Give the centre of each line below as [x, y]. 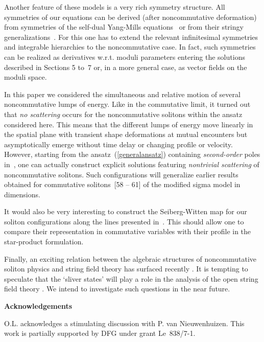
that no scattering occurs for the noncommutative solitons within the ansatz [123, 114]
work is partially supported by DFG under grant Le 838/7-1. [100, 333]
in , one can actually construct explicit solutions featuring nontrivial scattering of [132, 164]
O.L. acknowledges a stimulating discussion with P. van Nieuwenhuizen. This [124, 323]
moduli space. [26, 77]
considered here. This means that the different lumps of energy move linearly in [129, 124]
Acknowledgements [38, 306]
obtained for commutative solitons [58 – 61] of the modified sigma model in [122, 184]
